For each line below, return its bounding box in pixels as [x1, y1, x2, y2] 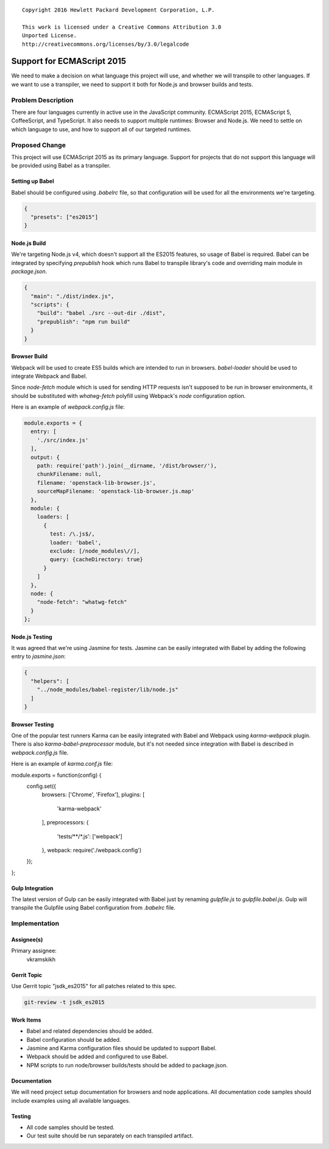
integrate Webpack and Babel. [11, 372, 88, 380]
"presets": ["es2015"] [30, 214, 99, 221]
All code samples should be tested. [26, 1123, 115, 1131]
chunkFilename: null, [37, 471, 102, 478]
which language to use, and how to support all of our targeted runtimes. [11, 126, 192, 133]
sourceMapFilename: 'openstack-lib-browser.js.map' [37, 488, 195, 495]
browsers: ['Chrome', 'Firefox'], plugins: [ [41, 791, 145, 798]
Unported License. [22, 32, 77, 39]
